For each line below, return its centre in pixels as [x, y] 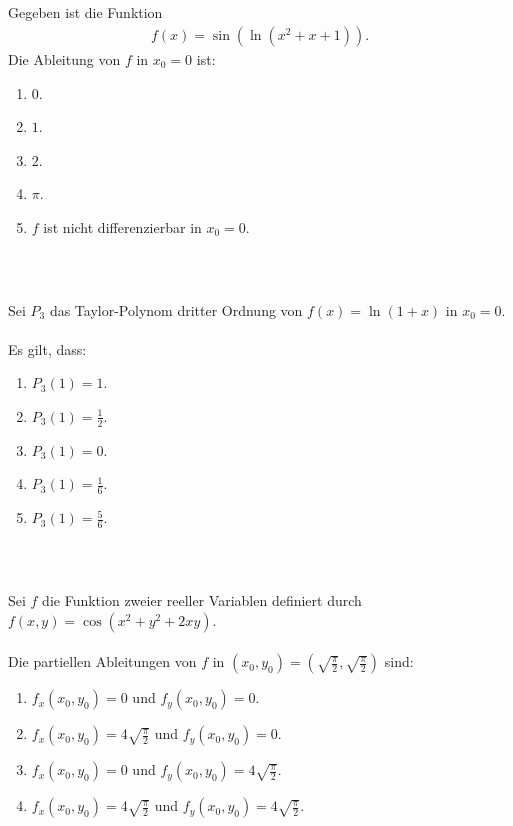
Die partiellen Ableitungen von [102, 661]
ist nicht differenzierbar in [122, 226]
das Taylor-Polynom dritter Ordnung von [176, 309]
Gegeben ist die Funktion [85, 12]
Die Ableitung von [64, 59]
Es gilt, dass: [47, 348]
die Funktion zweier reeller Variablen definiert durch [202, 600]
